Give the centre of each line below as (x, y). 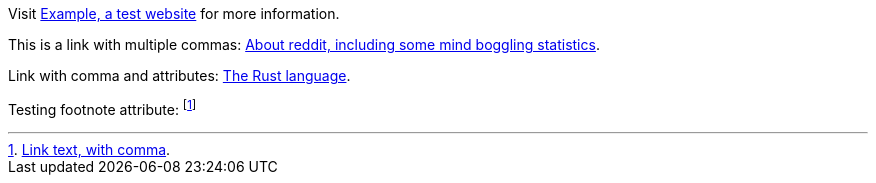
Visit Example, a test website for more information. (174, 13)
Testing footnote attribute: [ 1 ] (102, 108)
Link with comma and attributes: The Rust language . (179, 75)
